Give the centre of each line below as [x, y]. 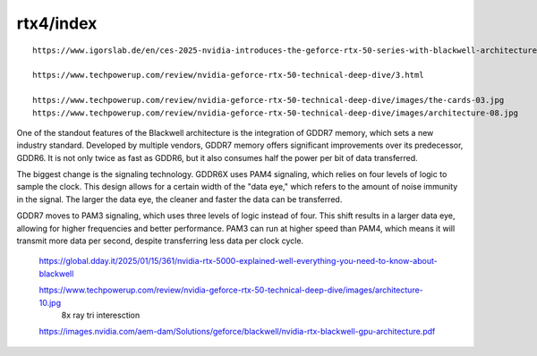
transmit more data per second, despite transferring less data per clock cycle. [160, 241]
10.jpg [50, 302]
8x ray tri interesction [101, 315]
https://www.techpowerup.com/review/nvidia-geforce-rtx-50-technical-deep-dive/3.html [228, 75]
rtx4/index [57, 23]
